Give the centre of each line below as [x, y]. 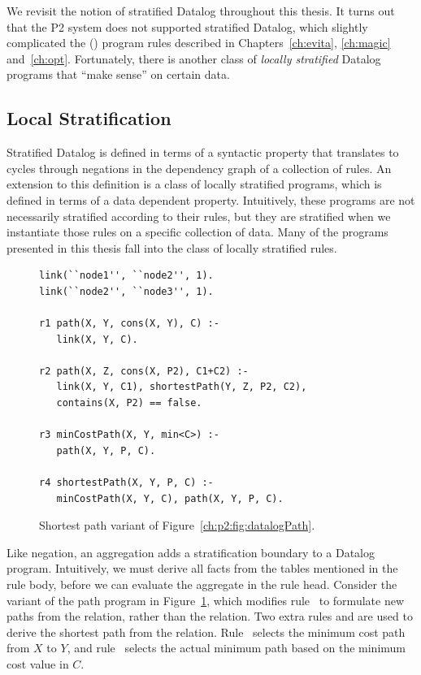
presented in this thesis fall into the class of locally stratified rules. [172, 247]
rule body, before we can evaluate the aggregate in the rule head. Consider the [202, 584]
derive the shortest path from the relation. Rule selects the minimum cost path [206, 632]
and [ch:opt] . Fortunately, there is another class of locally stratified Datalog [194, 58]
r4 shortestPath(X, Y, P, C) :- [126, 483]
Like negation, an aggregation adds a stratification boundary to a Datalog [191, 552]
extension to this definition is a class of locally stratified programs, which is [194, 184]
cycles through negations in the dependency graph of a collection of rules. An [199, 168]
